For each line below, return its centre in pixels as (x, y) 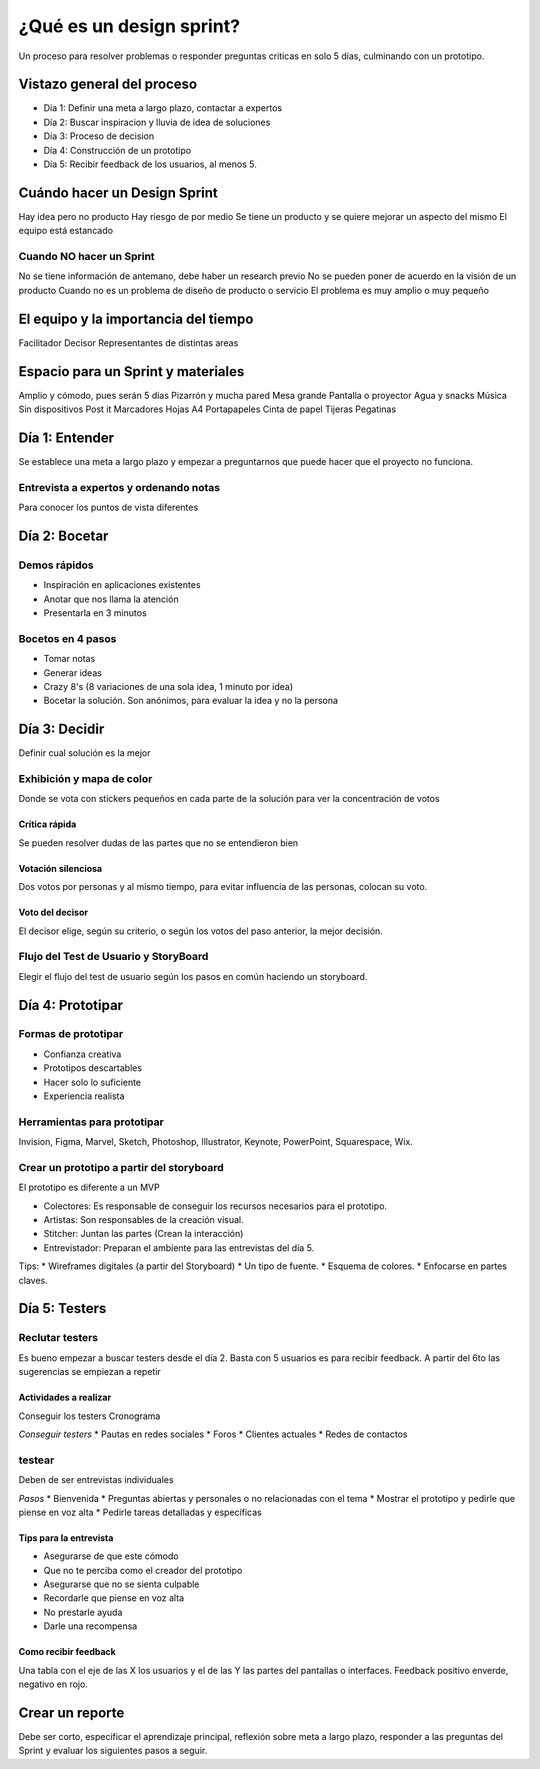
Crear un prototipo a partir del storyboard (121, 1167)
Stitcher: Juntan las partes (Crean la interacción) (143, 1234)
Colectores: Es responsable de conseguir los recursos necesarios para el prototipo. (215, 1206)
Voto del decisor (53, 912)
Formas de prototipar (71, 1034)
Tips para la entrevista (66, 1537)
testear (36, 1460)
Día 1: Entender (66, 437)
